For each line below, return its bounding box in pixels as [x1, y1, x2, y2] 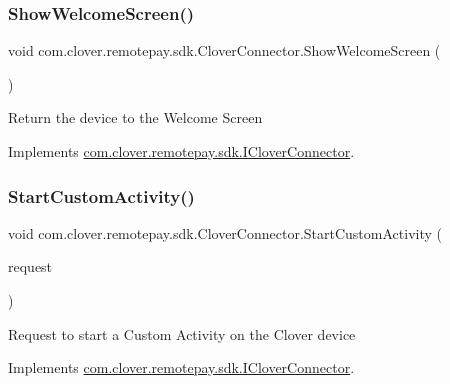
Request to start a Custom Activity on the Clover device [8, 323, 356, 344]
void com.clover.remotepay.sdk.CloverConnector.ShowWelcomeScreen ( [8, 40, 441, 61]
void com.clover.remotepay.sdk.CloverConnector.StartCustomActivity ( [8, 222, 442, 243]
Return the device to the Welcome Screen [8, 107, 263, 128]
